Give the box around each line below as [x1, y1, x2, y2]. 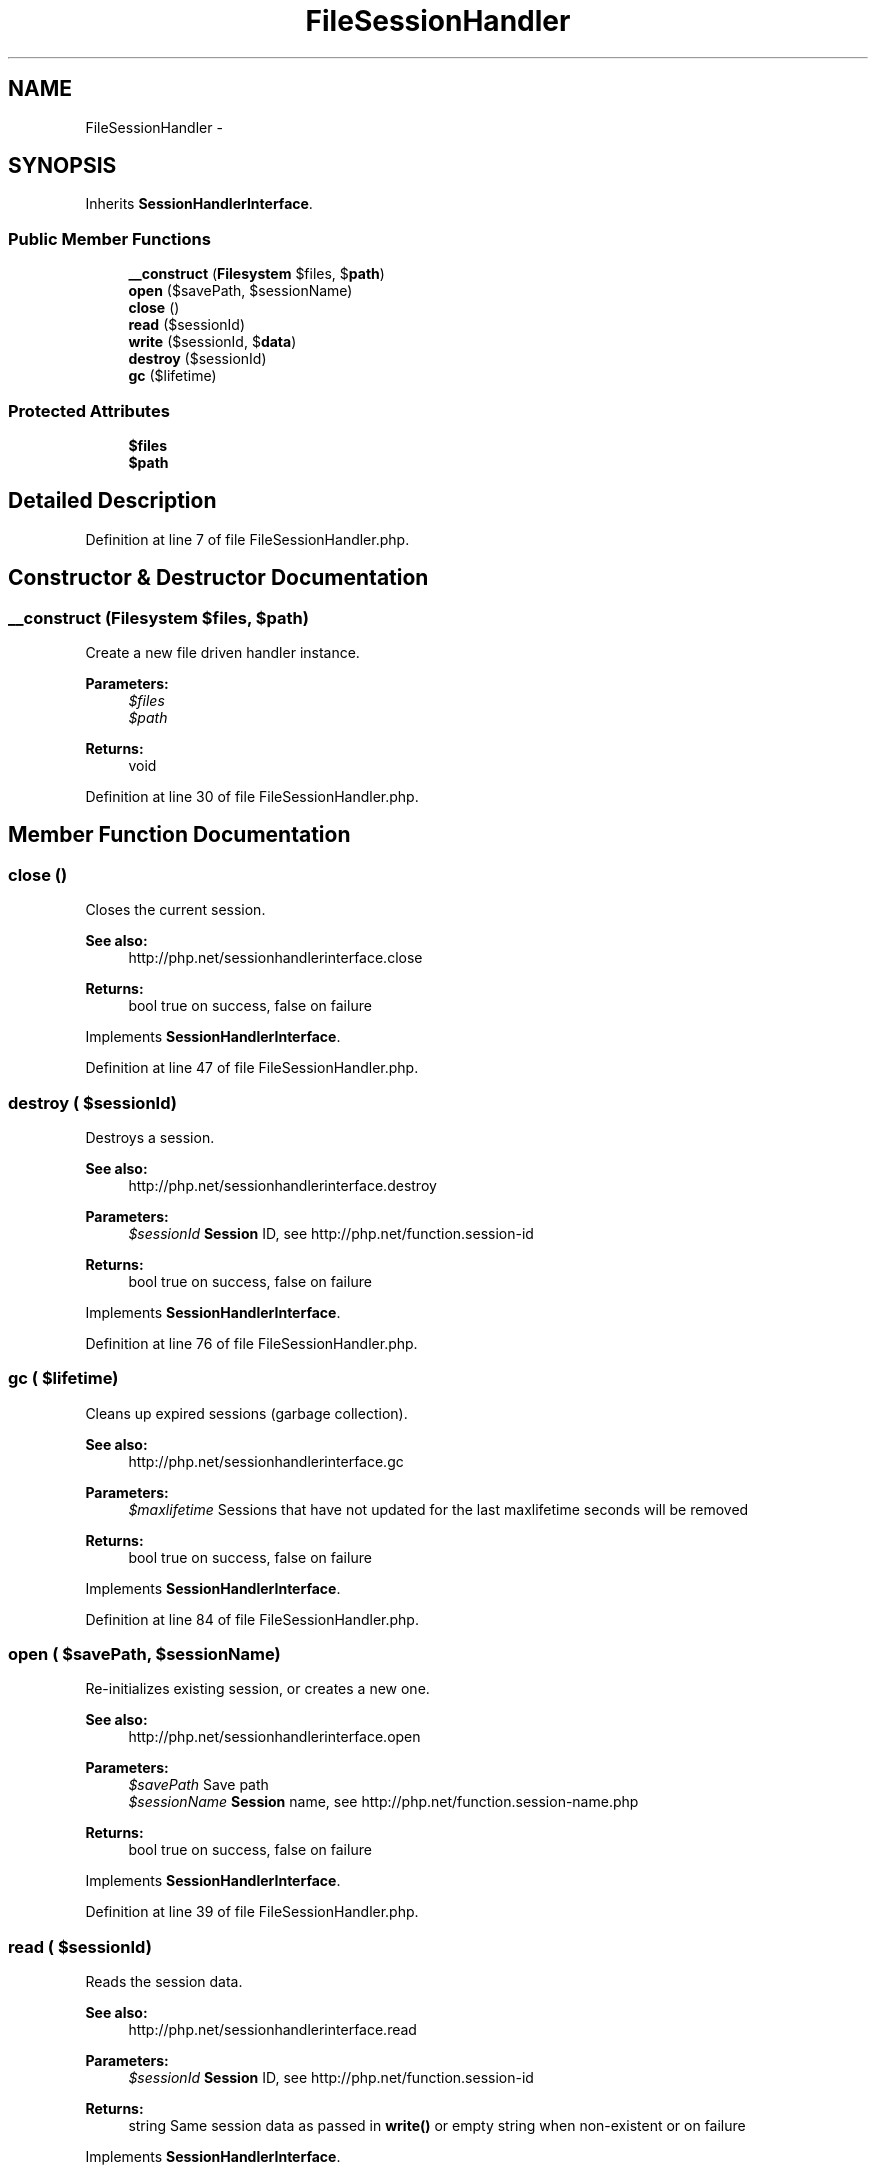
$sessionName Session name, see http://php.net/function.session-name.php [128, 1793, 639, 1811]
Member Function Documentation [8, 822, 351, 848]
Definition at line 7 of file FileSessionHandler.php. [85, 530, 410, 548]
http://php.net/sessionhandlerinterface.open [128, 1728, 421, 1746]
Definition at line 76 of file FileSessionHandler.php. [85, 1334, 418, 1352]
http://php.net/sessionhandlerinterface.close [128, 949, 423, 967]
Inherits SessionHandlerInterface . [85, 195, 313, 213]
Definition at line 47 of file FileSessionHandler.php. [85, 1059, 419, 1077]
